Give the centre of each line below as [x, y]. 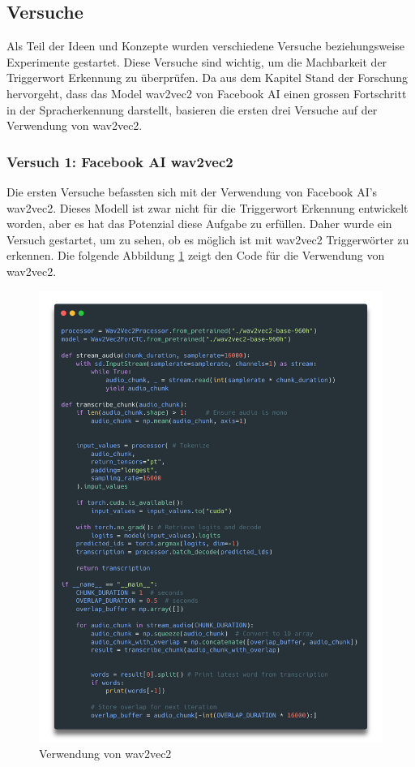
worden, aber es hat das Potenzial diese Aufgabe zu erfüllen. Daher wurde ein [199, 224]
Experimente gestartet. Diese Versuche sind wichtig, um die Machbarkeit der [197, 61]
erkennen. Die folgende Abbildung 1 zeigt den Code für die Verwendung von [196, 255]
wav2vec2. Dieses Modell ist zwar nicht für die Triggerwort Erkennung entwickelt [207, 207]
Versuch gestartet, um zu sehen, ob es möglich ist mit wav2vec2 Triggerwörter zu [208, 239]
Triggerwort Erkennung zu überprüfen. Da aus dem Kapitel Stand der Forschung [207, 78]
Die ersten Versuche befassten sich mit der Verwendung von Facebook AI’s [192, 191]
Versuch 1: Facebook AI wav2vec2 [120, 161]
